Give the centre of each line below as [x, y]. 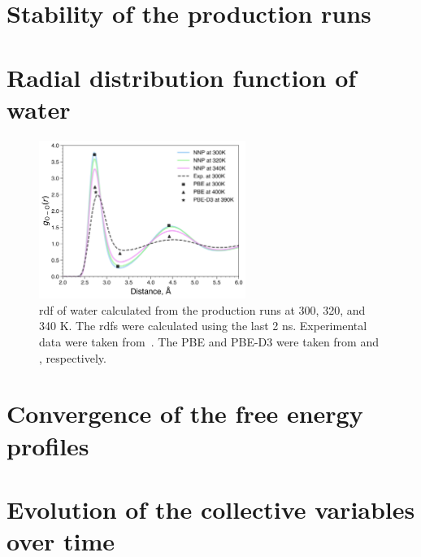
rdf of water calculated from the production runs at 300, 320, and [202, 309]
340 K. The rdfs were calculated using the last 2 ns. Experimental [203, 326]
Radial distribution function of [182, 77]
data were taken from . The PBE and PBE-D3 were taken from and [209, 341]
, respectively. [73, 357]
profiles [48, 445]
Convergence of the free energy [185, 413]
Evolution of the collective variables [211, 509]
